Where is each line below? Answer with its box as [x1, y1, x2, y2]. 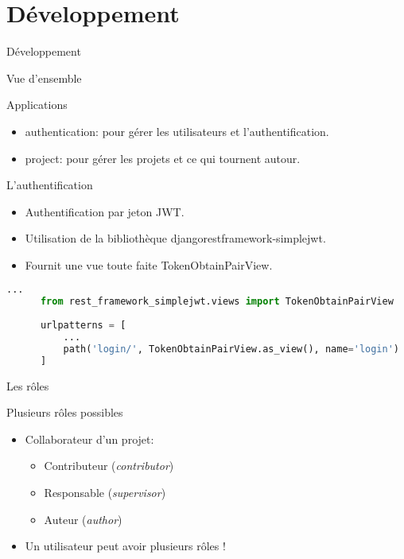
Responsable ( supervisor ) [44, 483, 166, 500]
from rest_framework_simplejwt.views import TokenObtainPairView [40, 296, 394, 308]
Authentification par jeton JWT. [25, 203, 185, 219]
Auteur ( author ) [44, 510, 122, 527]
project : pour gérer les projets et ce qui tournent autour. [25, 149, 301, 166]
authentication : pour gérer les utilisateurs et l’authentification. [25, 122, 329, 139]
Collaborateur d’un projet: [25, 430, 154, 447]
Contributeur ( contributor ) [44, 457, 174, 474]
